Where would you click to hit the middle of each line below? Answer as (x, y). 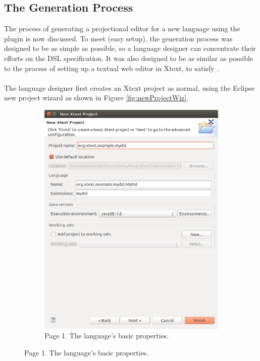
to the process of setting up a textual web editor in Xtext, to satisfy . (112, 68)
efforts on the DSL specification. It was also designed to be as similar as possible (129, 58)
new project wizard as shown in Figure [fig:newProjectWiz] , (96, 98)
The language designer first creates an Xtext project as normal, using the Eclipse (129, 87)
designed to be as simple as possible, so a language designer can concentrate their (130, 48)
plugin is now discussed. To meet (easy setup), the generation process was (118, 38)
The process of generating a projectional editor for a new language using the (122, 28)
